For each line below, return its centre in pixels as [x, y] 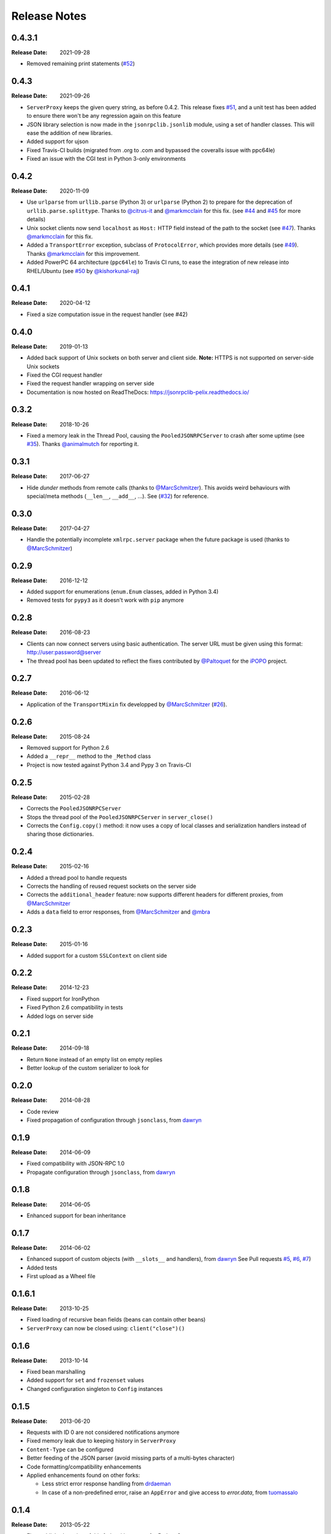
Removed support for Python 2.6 [68, 748]
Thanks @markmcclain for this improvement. [83, 253]
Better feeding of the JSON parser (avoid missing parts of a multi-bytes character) [131, 1458]
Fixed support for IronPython [63, 999]
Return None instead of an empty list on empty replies [94, 1059]
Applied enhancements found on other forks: [83, 1475]
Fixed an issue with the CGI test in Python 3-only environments [106, 159]
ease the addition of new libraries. [70, 133]
